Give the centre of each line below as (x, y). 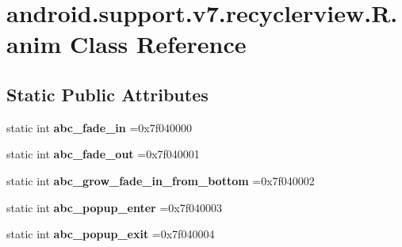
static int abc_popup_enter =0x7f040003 (114, 207)
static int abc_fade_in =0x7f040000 (99, 127)
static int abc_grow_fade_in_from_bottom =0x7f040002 (161, 180)
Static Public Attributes (107, 94)
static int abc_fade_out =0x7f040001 (103, 154)
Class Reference (158, 44)
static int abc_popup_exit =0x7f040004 (111, 234)
